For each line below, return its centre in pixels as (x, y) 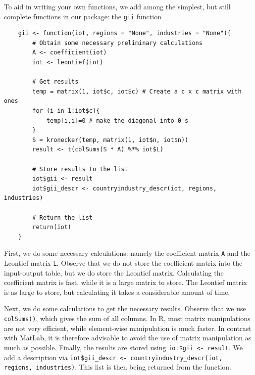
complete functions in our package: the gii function (83, 16)
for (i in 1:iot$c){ (66, 111)
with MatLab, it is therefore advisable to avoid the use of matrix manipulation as (128, 338)
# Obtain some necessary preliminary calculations (117, 43)
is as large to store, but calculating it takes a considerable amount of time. (117, 292)
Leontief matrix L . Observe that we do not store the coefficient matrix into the (123, 262)
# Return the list (62, 217)
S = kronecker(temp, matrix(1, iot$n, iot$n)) (110, 140)
